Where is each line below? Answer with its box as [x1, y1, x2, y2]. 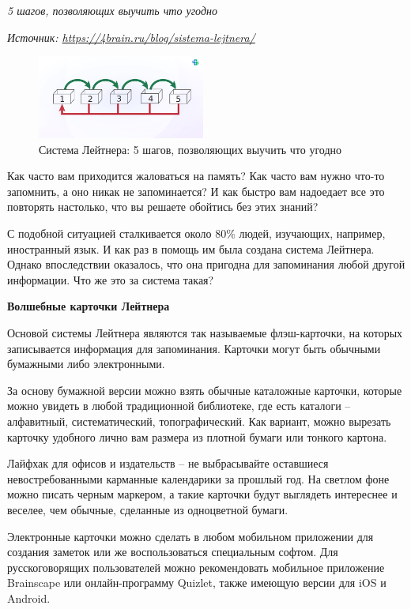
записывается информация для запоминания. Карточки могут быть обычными [7, 340, 381, 356]
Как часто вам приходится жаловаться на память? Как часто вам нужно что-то [7, 167, 385, 184]
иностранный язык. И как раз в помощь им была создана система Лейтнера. [7, 240, 375, 257]
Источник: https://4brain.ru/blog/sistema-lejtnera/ [7, 28, 255, 45]
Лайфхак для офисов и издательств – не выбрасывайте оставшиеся [7, 455, 329, 472]
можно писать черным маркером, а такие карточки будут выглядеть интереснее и [7, 486, 398, 502]
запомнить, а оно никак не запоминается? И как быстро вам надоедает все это [7, 182, 385, 199]
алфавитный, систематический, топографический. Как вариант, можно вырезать [7, 412, 391, 429]
